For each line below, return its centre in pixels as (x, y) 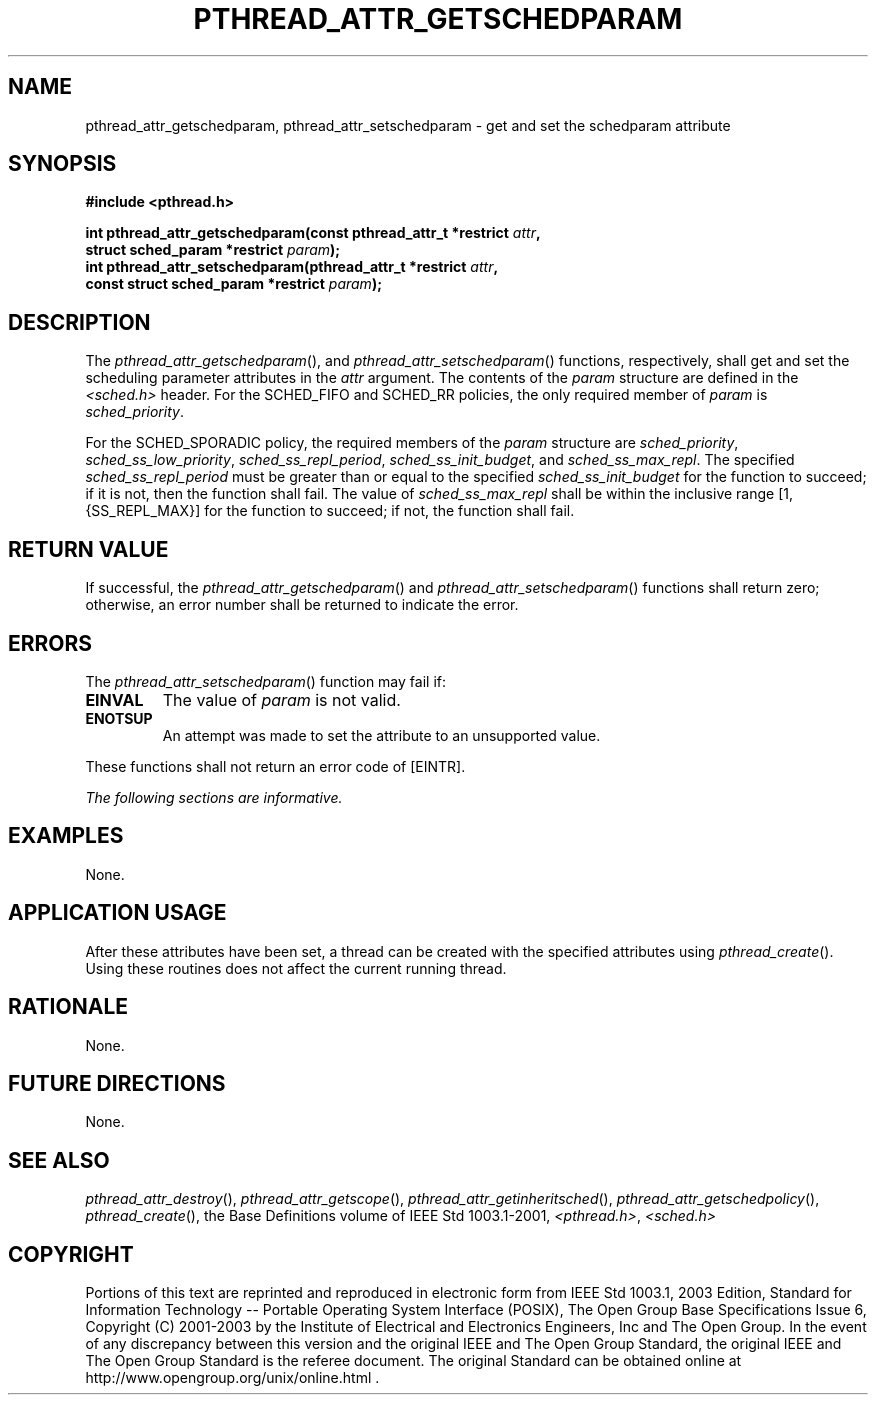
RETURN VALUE (88, 549)
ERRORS (50, 643)
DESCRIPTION (79, 322)
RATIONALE (68, 1007)
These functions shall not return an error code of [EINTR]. (275, 766)
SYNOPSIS (62, 164)
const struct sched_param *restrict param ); (233, 284)
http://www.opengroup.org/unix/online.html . (232, 1378)
